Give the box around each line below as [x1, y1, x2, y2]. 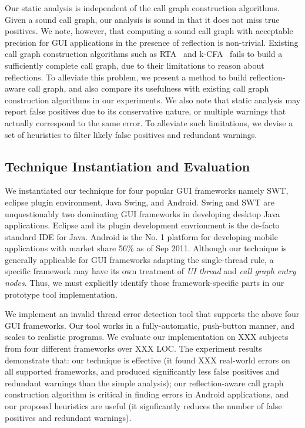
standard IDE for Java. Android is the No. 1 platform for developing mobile [5, 230, 278, 242]
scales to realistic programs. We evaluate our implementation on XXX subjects [5, 331, 289, 343]
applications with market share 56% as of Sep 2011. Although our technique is [5, 242, 287, 254]
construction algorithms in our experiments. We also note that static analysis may [5, 93, 301, 106]
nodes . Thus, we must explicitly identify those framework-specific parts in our [5, 277, 284, 289]
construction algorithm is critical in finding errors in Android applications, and [5, 388, 289, 400]
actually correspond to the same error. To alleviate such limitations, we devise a [5, 116, 293, 129]
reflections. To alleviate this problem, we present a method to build [5, 70, 247, 83]
